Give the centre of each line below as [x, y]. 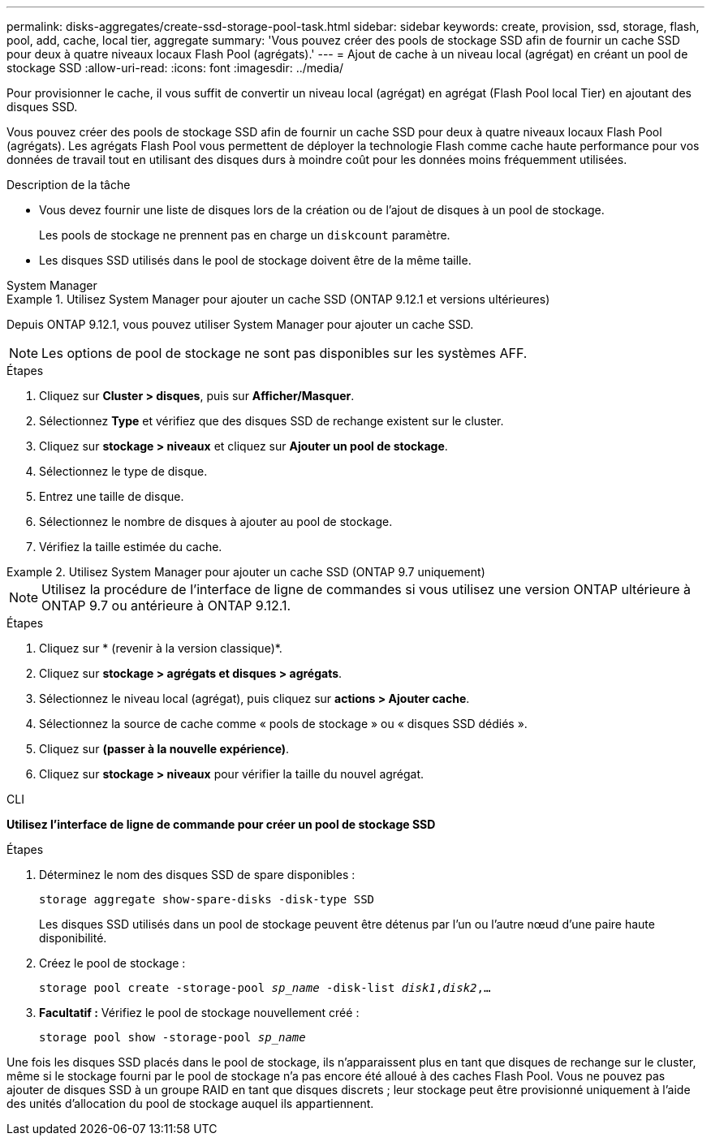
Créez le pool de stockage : [112, 963]
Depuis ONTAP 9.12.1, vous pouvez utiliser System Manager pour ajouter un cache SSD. [240, 324]
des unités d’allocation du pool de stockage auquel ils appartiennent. [190, 1103]
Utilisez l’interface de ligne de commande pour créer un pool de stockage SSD [221, 824]
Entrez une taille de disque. [112, 496]
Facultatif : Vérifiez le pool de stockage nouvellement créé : [199, 1013]
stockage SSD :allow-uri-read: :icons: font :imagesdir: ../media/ [175, 68]
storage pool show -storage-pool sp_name [172, 1037]
